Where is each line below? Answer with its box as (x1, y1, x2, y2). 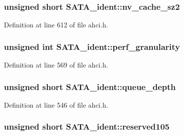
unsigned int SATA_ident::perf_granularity (4, 40, 180, 52)
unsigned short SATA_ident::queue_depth (4, 80, 176, 92)
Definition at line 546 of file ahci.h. (4, 99, 108, 110)
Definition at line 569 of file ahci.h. (4, 60, 108, 70)
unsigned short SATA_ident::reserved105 (4, 120, 170, 133)
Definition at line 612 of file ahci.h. (4, 20, 108, 30)
